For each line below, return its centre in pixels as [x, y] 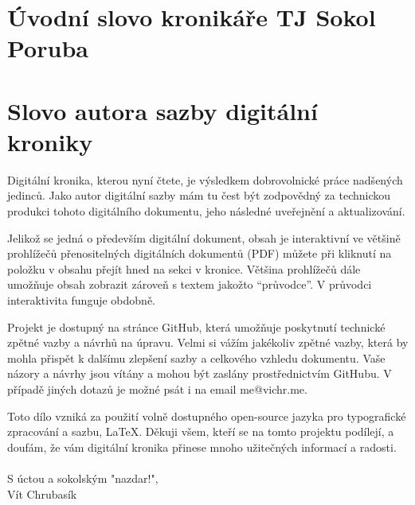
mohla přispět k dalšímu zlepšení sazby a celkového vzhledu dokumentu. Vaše [196, 357]
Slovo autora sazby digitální [162, 110]
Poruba [48, 48]
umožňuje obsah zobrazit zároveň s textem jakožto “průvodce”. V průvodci [190, 284]
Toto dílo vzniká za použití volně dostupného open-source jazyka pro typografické [207, 416]
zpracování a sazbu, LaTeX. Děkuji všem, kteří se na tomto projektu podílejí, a [201, 431]
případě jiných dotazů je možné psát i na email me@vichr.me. [157, 389]
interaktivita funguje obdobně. [81, 300]
